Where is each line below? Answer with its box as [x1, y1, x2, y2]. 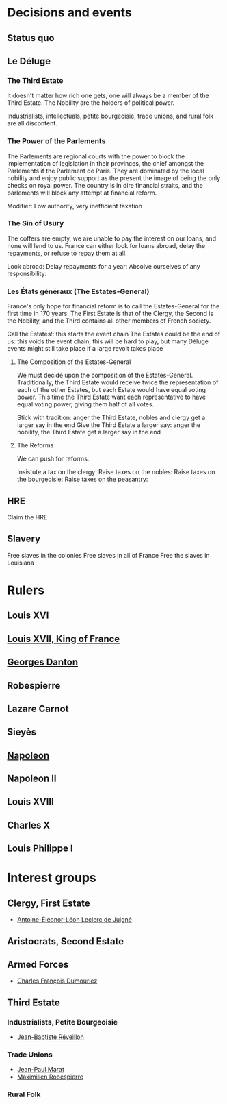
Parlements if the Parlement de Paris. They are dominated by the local [7, 167, 204, 175]
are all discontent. [7, 119, 58, 127]
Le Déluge [7, 55, 51, 66]
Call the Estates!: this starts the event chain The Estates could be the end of [7, 330, 221, 339]
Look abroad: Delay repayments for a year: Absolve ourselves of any [7, 262, 200, 270]
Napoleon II [7, 773, 57, 785]
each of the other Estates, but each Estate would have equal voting [16, 386, 206, 394]
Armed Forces [7, 959, 69, 970]
